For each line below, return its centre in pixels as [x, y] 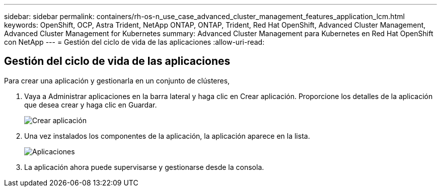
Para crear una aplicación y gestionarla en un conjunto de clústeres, [117, 80]
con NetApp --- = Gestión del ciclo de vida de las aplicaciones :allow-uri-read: [134, 42]
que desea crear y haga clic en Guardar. [91, 105]
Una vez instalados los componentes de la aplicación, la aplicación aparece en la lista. [167, 136]
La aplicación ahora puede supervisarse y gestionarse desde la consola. [144, 167]
